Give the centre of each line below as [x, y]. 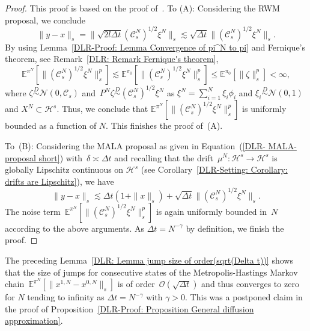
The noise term [33, 211]
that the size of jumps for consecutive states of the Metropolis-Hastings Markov [151, 272]
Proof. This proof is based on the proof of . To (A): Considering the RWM [142, 8]
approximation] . [34, 320]
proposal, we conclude [45, 20]
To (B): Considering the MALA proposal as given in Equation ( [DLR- [135, 145]
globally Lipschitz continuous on [64, 169]
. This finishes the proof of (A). [164, 125]
